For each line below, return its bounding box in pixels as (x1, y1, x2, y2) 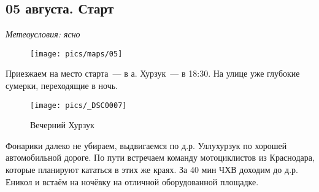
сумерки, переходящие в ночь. (6, 79, 118, 92)
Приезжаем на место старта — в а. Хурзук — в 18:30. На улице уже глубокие (6, 67, 300, 80)
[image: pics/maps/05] (30, 49, 123, 58)
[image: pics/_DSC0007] (30, 101, 127, 110)
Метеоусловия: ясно (6, 28, 80, 40)
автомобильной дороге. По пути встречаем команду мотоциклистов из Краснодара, (6, 151, 315, 164)
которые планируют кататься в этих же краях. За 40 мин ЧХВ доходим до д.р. (6, 163, 298, 176)
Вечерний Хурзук (30, 118, 94, 131)
